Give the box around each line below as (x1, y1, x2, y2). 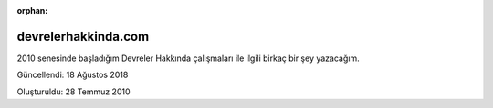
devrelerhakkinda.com (16, 28, 150, 44)
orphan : (16, 5, 48, 15)
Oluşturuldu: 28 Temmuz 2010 (16, 86, 131, 97)
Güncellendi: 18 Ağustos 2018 (16, 69, 129, 81)
